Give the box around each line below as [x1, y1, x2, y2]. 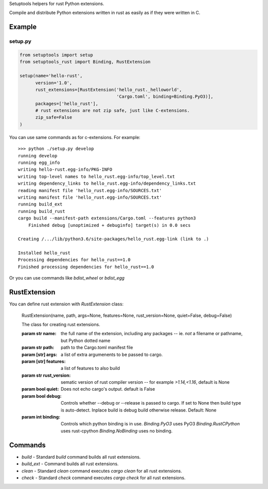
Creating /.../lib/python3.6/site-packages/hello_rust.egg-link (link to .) [18, 236, 209, 242]
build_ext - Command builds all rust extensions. [21, 461, 119, 467]
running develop [18, 153, 58, 158]
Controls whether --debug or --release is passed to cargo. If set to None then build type [61, 400, 241, 406]
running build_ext [18, 202, 63, 207]
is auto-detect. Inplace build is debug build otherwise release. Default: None [61, 407, 217, 413]
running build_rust [18, 209, 66, 214]
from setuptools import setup [19, 52, 93, 58]
